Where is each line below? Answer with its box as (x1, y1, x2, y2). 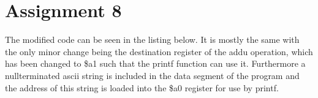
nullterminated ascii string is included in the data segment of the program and (5, 69, 300, 81)
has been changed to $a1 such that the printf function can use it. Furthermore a (5, 57, 306, 70)
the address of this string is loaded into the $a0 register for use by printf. (5, 81, 279, 94)
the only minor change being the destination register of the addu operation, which (5, 45, 313, 58)
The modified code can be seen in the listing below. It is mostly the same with (5, 33, 300, 46)
